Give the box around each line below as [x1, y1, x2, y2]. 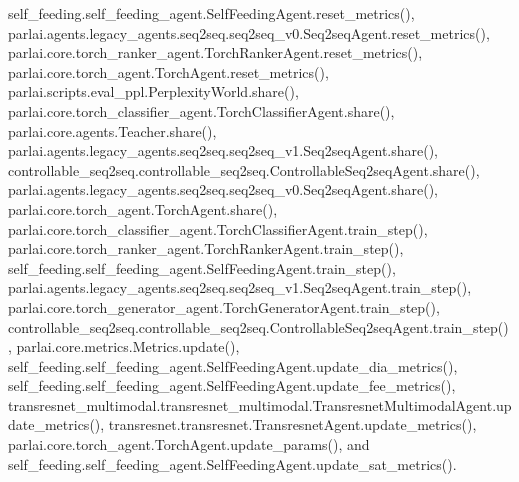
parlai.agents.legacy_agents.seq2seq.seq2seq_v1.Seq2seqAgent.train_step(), [8, 277, 472, 298]
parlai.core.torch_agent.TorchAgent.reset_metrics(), [8, 61, 329, 82]
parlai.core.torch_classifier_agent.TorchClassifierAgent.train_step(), [8, 218, 428, 239]
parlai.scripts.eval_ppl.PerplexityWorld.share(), [8, 81, 299, 102]
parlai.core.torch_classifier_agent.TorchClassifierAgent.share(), [8, 100, 395, 121]
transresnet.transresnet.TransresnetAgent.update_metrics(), [108, 414, 477, 435]
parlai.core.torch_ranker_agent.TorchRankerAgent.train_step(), [8, 238, 404, 259]
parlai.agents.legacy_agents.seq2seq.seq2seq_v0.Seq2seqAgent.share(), [8, 179, 439, 200]
